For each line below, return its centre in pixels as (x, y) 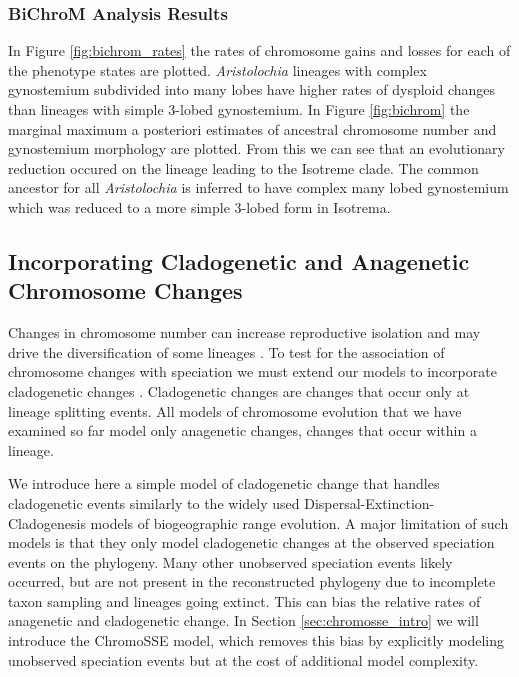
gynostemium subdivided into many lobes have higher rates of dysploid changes (252, 89)
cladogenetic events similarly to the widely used (154, 502)
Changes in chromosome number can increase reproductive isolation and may (244, 332)
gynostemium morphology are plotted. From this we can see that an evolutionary (256, 148)
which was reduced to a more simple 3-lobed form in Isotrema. (199, 206)
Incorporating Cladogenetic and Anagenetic (239, 260)
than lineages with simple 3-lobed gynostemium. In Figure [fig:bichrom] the (239, 109)
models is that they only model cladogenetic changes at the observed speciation (251, 542)
